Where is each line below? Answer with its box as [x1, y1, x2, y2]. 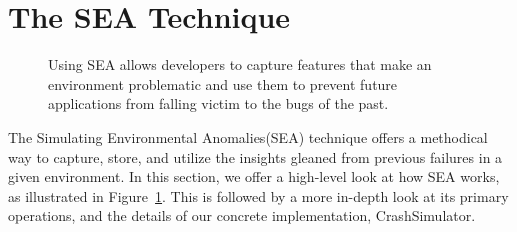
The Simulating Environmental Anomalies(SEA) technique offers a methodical [8, 126, 488, 147]
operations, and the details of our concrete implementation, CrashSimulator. [8, 205, 476, 226]
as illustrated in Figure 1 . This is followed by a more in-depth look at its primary [8, 185, 509, 206]
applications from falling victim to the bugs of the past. [48, 93, 389, 114]
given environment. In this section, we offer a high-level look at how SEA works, [8, 166, 500, 187]
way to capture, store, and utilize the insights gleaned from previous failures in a [8, 146, 503, 167]
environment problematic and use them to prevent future [48, 73, 398, 94]
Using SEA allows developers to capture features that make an [48, 54, 432, 75]
